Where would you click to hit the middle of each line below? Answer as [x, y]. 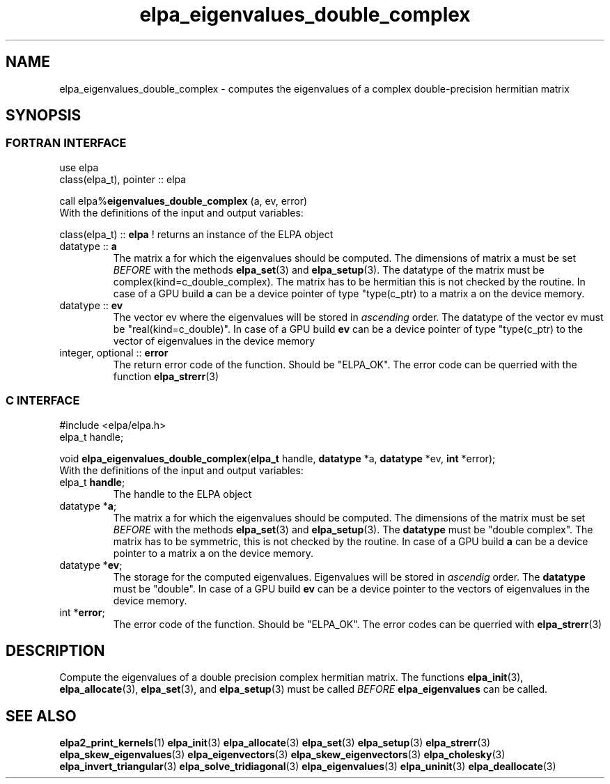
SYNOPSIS [44, 116]
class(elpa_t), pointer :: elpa [123, 179]
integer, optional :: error [114, 352]
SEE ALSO [41, 716]
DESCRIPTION [55, 650]
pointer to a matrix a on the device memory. [213, 553]
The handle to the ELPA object [182, 494]
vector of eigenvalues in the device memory [214, 340]
